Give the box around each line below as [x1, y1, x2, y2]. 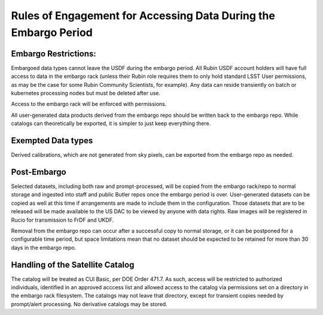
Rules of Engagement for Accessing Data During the [11, 9, 275, 22]
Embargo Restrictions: [11, 49, 97, 59]
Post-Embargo [11, 166, 66, 177]
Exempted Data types [11, 135, 93, 146]
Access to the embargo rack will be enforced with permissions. [11, 101, 167, 108]
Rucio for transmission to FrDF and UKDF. [11, 216, 114, 223]
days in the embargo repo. [11, 244, 77, 251]
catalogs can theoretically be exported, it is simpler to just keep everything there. [11, 120, 211, 127]
